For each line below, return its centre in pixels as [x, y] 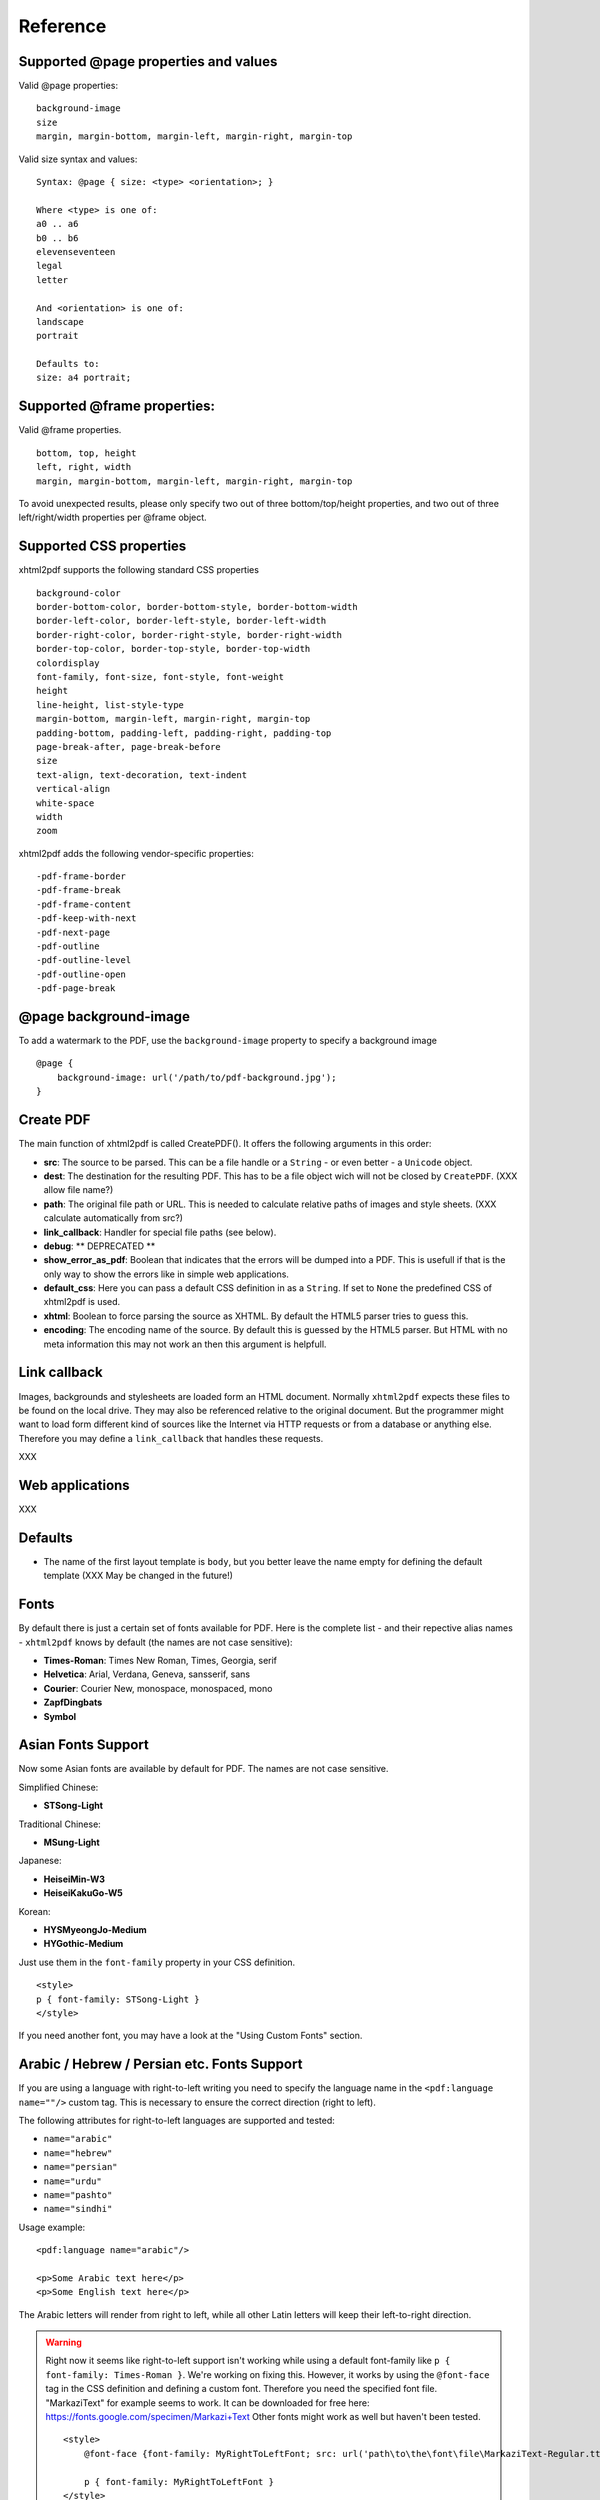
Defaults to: [68, 364]
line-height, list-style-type [110, 704]
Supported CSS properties [102, 546]
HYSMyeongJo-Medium [95, 1929]
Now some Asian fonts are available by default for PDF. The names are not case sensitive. [203, 1769]
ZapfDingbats [73, 1702]
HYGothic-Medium [83, 1944]
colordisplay [68, 663]
